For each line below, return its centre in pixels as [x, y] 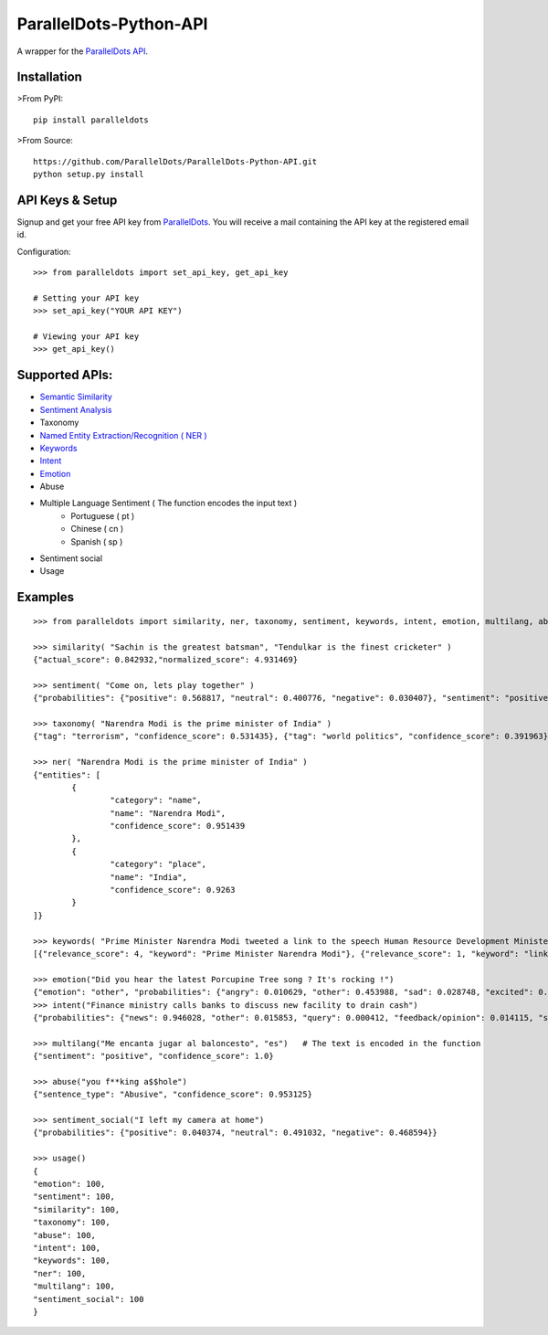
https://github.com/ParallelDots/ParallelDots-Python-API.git [175, 161]
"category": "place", [158, 864]
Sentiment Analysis [76, 409]
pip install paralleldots [91, 120]
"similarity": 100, [77, 1209]
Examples [46, 597]
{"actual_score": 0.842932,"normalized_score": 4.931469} [166, 659]
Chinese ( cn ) [97, 529]
